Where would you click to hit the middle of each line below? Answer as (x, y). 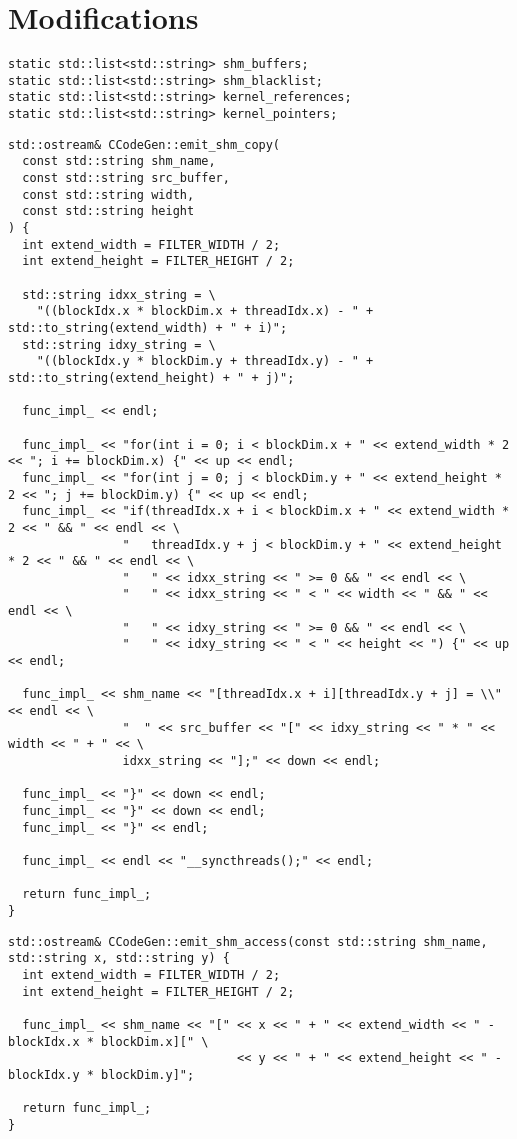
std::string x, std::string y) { (119, 958)
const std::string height (108, 211)
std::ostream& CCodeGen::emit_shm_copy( (144, 144)
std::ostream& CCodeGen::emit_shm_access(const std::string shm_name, (248, 941)
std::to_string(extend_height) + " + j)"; (151, 377)
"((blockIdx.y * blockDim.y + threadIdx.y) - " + (205, 361)
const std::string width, (108, 194)
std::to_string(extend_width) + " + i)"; (148, 327)
